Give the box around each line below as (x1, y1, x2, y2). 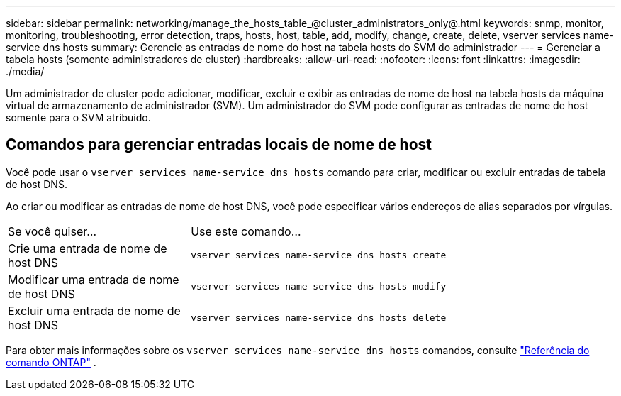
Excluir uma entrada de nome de (8, 303, 181, 318)
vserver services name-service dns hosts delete (191, 312, 447, 324)
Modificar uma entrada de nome (8, 272, 179, 287)
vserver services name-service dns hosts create (191, 250, 447, 261)
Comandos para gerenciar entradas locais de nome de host (6, 136, 432, 154)
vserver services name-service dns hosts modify (191, 281, 447, 292)
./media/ (6, 65, 45, 77)
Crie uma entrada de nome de (8, 241, 167, 255)
